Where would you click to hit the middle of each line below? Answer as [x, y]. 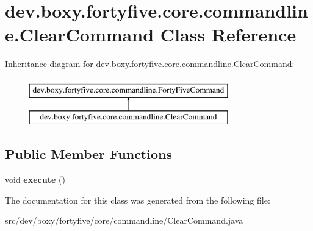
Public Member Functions [88, 154]
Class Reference [228, 34]
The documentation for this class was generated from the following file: [138, 200]
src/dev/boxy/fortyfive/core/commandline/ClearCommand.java [124, 220]
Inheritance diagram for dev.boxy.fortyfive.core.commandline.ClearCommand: [150, 64]
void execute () [35, 179]
